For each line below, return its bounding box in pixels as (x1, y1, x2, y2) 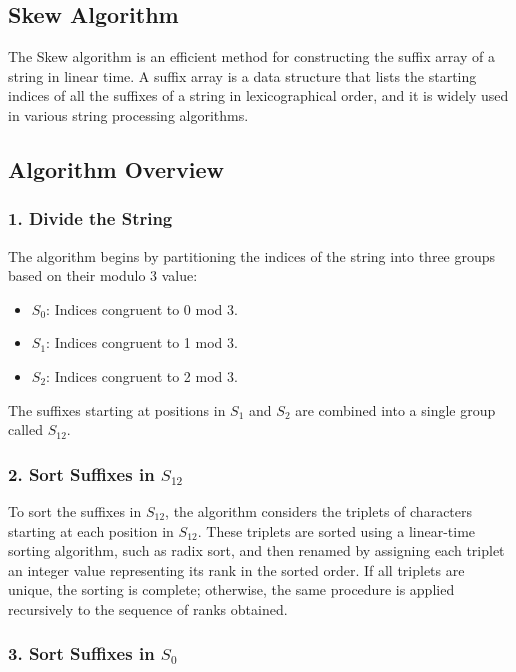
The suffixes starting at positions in (8, 399, 226, 420)
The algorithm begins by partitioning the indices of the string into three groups (8, 245, 496, 266)
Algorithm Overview (8, 153, 224, 184)
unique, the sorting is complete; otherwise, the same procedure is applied (8, 579, 455, 600)
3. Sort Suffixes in (8, 641, 155, 666)
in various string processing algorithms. (8, 104, 249, 125)
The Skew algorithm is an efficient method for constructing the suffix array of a (8, 46, 495, 67)
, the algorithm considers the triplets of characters (165, 500, 473, 521)
